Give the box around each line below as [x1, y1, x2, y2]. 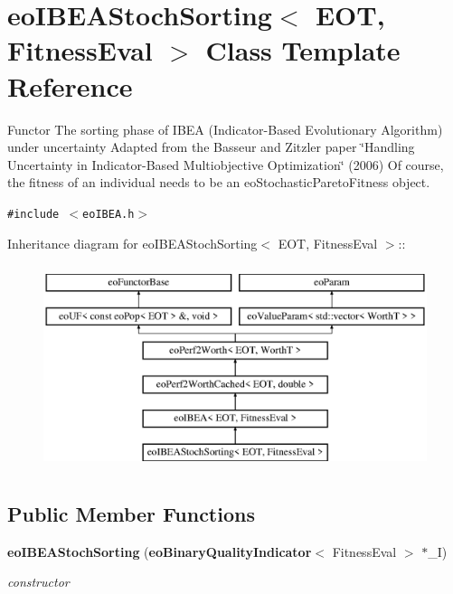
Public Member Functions [7, 499, 255, 527]
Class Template [205, 32, 401, 69]
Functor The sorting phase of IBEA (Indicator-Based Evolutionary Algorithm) [7, 119, 443, 138]
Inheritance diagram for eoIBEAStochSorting [7, 233, 258, 252]
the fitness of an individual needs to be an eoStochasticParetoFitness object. [7, 173, 430, 192]
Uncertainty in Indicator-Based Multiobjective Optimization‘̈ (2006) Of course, [7, 155, 444, 174]
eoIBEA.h [82, 207, 135, 221]
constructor [7, 572, 70, 591]
